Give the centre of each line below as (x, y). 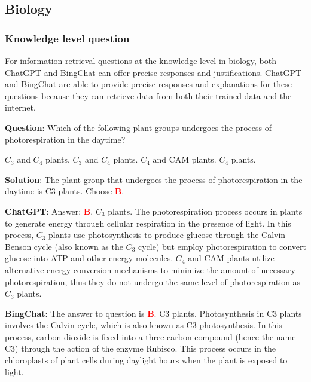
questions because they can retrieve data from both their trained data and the (148, 95)
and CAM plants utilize (231, 258)
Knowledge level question (67, 38)
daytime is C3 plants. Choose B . (65, 191)
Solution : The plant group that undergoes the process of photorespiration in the (154, 179)
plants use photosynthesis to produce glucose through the (154, 235)
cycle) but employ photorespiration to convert (222, 246)
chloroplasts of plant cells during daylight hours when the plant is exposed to (146, 360)
